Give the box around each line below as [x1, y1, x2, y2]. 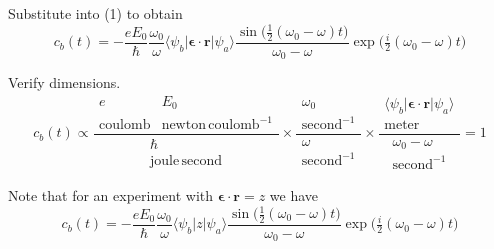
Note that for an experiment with [8, 184, 214, 205]
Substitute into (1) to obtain [8, 3, 183, 23]
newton [161, 118, 206, 133]
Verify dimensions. [8, 72, 121, 93]
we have [269, 184, 319, 205]
